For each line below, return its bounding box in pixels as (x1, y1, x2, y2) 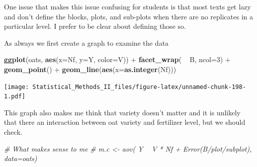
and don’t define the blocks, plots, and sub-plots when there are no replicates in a (4, 11, 254, 21)
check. (4, 127, 22, 137)
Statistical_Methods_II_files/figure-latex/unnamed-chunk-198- (32, 83, 246, 90)
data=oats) (4, 153, 37, 164)
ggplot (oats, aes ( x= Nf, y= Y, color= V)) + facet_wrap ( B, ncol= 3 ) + (4, 54, 231, 65)
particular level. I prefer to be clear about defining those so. (4, 21, 186, 31)
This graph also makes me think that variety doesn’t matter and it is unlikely (4, 107, 241, 117)
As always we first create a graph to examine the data (4, 37, 169, 48)
